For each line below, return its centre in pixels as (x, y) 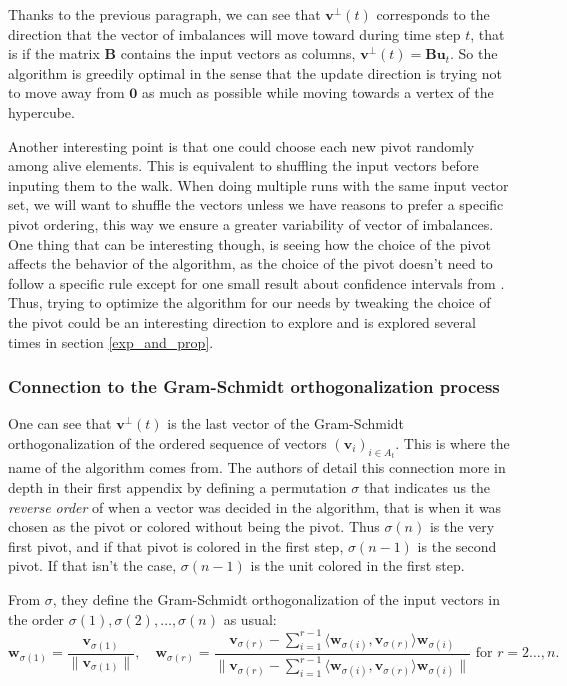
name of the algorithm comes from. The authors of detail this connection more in (257, 467)
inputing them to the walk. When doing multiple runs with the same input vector (258, 184)
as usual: (250, 618)
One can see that (60, 423)
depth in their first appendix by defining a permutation (177, 486)
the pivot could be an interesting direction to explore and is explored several (242, 321)
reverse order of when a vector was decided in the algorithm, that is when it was (255, 506)
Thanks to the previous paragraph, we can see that (164, 14)
